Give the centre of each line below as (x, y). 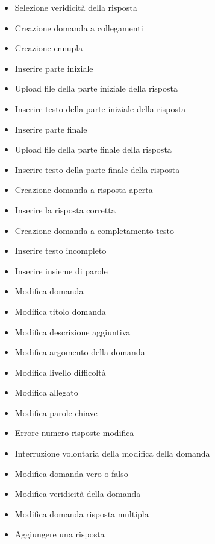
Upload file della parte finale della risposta (93, 149)
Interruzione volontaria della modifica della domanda (112, 453)
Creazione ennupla (49, 48)
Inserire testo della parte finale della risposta (97, 169)
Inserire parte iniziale (54, 68)
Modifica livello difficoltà (60, 372)
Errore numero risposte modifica (74, 433)
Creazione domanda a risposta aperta (84, 190)
